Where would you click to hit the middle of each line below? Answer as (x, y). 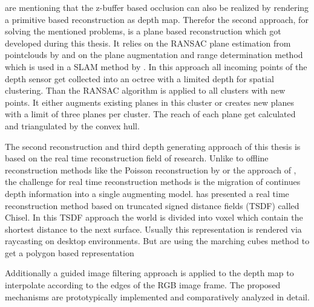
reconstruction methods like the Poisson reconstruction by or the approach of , (151, 170)
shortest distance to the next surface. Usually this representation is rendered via (153, 229)
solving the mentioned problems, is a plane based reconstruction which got (143, 31)
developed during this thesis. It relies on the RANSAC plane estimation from (148, 43)
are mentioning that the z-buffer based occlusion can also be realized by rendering (157, 7)
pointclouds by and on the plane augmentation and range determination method (154, 55)
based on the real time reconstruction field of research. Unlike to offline (137, 158)
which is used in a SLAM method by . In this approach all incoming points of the (156, 66)
